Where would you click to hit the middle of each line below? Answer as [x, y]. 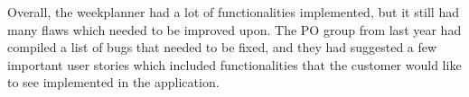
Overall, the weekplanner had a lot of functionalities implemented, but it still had [233, 12]
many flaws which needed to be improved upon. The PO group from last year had [234, 29]
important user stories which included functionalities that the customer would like [234, 64]
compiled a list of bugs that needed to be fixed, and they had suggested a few [222, 47]
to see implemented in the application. [113, 82]
